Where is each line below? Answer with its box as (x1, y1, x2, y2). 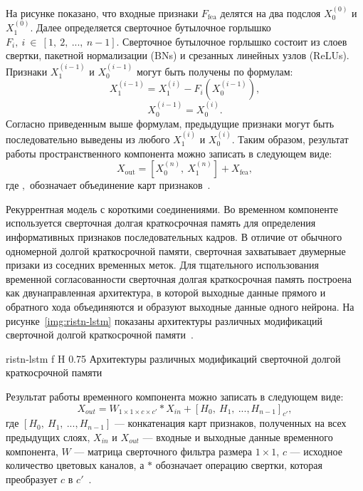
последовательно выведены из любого (6, 132, 170, 147)
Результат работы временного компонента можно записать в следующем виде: (6, 388, 344, 403)
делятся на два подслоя (220, 5, 321, 20)
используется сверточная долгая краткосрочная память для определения (6, 215, 316, 230)
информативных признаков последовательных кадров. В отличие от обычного (6, 229, 342, 244)
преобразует (6, 471, 58, 486)
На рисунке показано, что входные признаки (6, 5, 199, 20)
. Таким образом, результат (231, 132, 349, 147)
